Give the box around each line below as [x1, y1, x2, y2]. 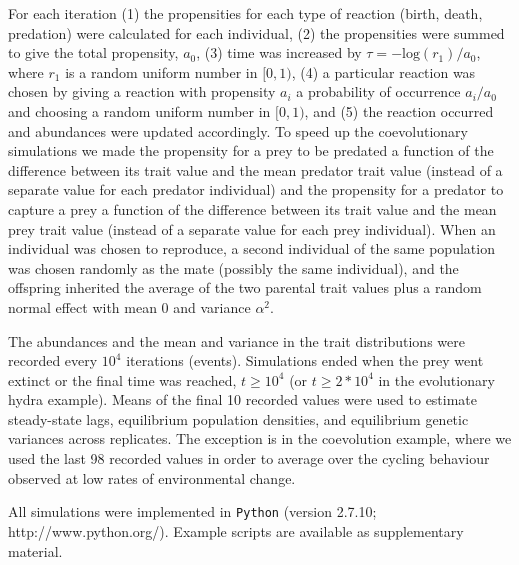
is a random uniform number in [65, 61, 258, 82]
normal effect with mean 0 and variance [8, 296, 251, 317]
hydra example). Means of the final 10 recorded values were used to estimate [8, 389, 478, 410]
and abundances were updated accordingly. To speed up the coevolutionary [8, 120, 468, 141]
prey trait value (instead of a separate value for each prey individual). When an [8, 218, 496, 239]
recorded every [8, 350, 98, 371]
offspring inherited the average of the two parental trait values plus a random [8, 277, 482, 298]
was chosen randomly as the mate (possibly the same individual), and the [8, 257, 459, 278]
